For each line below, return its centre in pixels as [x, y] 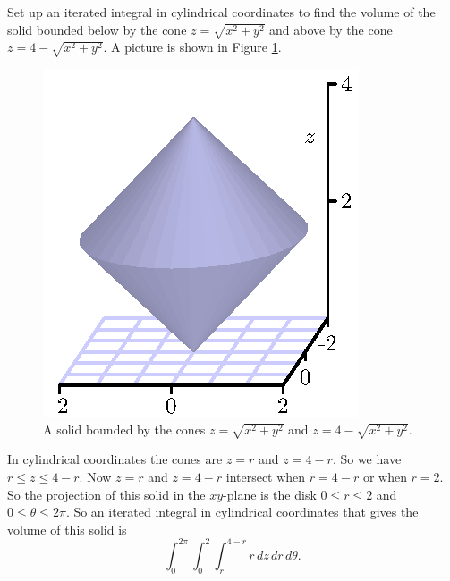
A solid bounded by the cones [124, 429]
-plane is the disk [270, 494]
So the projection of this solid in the [106, 494]
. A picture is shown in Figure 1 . [192, 47]
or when [385, 476]
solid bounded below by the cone [97, 29]
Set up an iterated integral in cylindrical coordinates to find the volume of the [221, 12]
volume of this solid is [67, 529]
